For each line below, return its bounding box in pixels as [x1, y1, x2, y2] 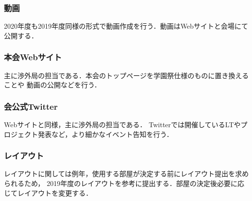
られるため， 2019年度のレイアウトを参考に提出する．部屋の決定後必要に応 [4, 178, 244, 188]
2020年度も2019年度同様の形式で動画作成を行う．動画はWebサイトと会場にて [4, 21, 249, 31]
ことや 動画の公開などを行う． [4, 80, 101, 90]
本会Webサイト [4, 51, 62, 63]
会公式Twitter [4, 100, 58, 112]
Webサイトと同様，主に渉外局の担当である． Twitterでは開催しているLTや [4, 119, 241, 130]
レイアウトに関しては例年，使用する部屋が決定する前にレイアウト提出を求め [4, 168, 249, 179]
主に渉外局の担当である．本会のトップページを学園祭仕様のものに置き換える [4, 70, 249, 80]
